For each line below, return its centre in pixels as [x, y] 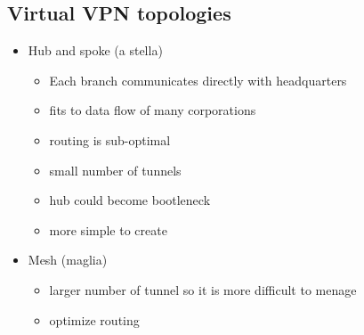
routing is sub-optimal [110, 139]
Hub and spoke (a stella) [95, 50]
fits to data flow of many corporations [153, 110]
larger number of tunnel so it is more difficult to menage [203, 289]
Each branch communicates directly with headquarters [198, 80]
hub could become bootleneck [130, 200]
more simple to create [108, 229]
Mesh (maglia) [68, 260]
